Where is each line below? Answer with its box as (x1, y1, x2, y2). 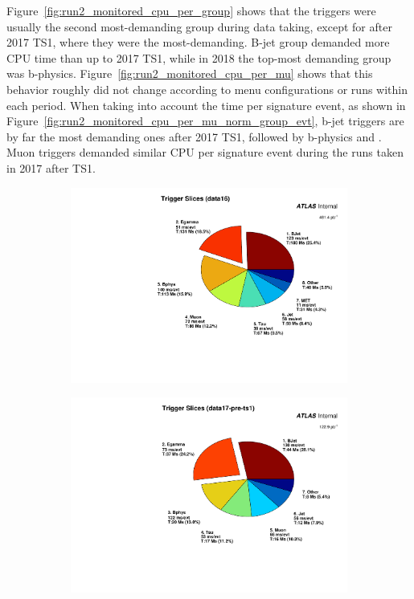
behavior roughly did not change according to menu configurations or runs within (6, 80, 408, 97)
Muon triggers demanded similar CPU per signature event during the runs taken (6, 144, 404, 161)
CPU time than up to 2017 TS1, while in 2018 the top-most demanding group (6, 49, 391, 66)
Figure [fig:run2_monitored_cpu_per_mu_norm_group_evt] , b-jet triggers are (6, 112, 404, 129)
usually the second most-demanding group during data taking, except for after (6, 18, 392, 35)
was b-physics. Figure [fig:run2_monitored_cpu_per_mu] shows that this (6, 65, 373, 82)
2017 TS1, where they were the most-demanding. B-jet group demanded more (6, 34, 390, 51)
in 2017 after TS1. (6, 159, 96, 176)
